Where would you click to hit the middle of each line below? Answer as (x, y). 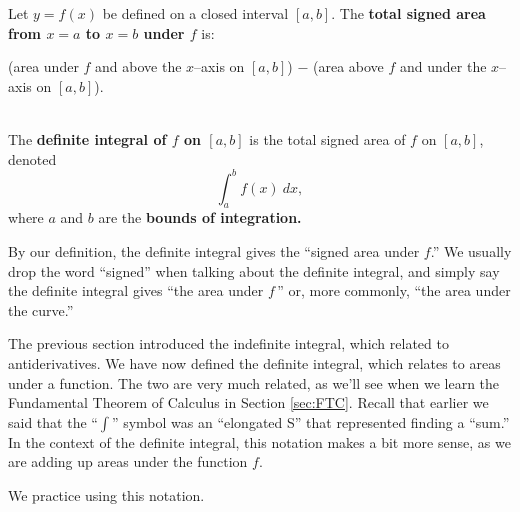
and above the (138, 66)
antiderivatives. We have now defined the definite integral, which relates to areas (254, 363)
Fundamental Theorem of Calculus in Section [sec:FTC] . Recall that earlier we (248, 402)
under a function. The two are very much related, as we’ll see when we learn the (254, 382)
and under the (443, 66)
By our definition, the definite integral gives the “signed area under (214, 251)
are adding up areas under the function (128, 461)
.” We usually (471, 251)
